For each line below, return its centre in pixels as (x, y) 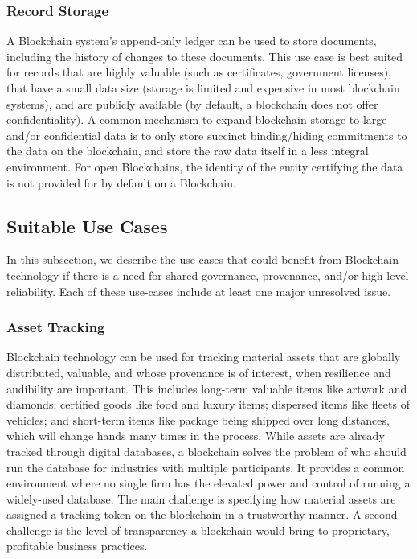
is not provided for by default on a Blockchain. (121, 182)
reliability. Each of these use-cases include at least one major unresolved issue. (199, 291)
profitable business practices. (77, 546)
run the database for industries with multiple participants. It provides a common (206, 467)
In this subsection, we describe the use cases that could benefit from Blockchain (203, 259)
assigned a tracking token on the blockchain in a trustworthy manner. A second (202, 514)
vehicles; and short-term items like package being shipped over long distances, (198, 419)
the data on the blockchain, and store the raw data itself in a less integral (188, 151)
